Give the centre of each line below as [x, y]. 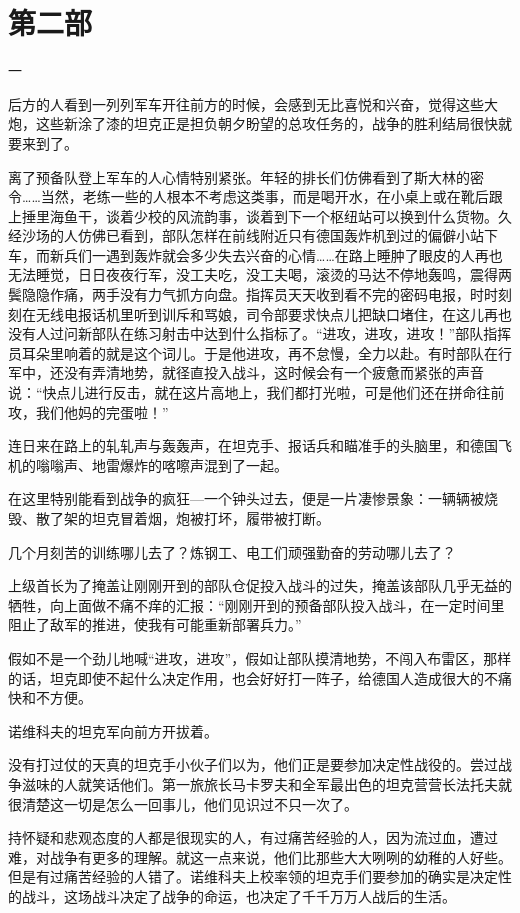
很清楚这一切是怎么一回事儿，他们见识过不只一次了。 [183, 803]
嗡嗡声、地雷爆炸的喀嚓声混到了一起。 [161, 464]
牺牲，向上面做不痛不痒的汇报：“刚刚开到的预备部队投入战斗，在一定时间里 [256, 604]
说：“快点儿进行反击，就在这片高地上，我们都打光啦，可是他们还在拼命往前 [256, 392]
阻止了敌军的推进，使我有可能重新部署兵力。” [155, 624]
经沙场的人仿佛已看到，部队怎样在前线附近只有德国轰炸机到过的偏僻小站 [246, 235]
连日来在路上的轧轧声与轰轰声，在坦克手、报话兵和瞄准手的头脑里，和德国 [253, 445]
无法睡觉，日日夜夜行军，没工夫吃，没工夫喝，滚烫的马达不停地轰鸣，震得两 [260, 274]
